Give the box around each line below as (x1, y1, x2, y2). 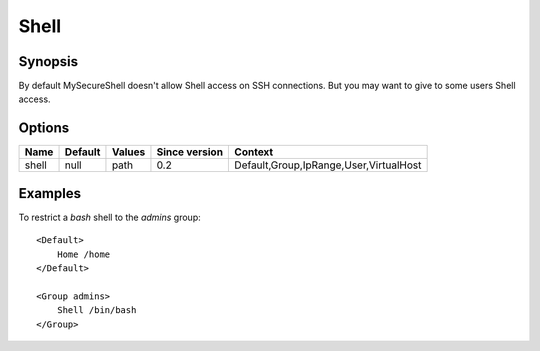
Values (111, 145, 146, 159)
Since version (156, 145, 224, 159)
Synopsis (18, 53, 79, 70)
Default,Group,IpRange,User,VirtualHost (234, 158, 422, 172)
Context (234, 145, 274, 159)
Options (18, 120, 70, 137)
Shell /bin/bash (56, 305, 137, 316)
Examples (18, 185, 82, 202)
